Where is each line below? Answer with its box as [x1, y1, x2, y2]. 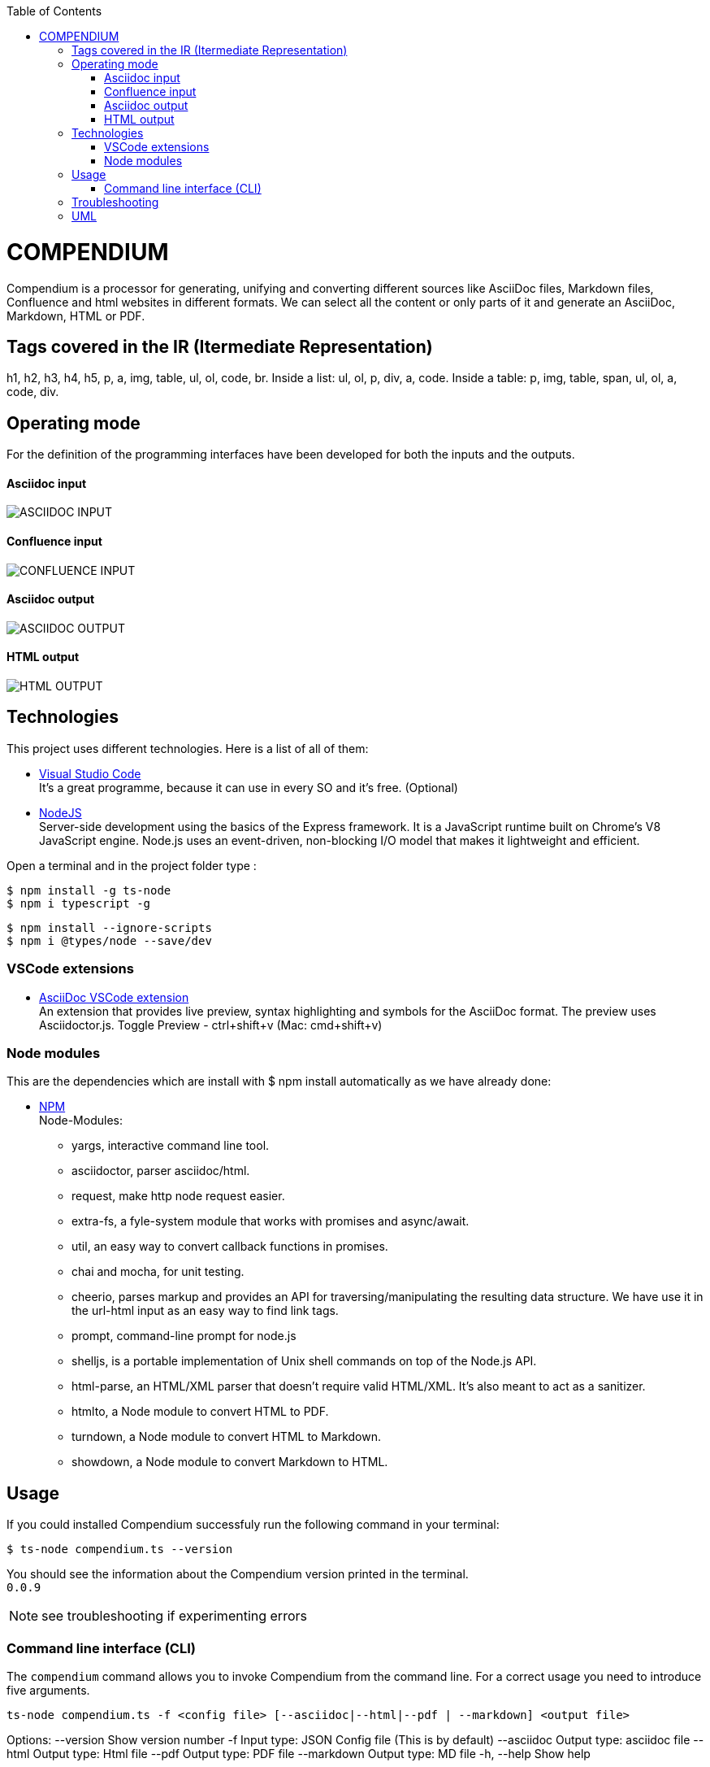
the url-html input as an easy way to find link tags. [71, 1303, 339, 1318]
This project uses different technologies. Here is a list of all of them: [6, 741, 369, 755]
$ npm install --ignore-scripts [6, 920, 212, 934]
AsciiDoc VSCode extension [39, 990, 189, 1004]
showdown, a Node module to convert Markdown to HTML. [71, 1455, 388, 1469]
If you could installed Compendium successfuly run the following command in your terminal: [6, 1517, 500, 1532]
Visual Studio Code [39, 766, 141, 781]
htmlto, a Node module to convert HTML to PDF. [71, 1404, 329, 1419]
